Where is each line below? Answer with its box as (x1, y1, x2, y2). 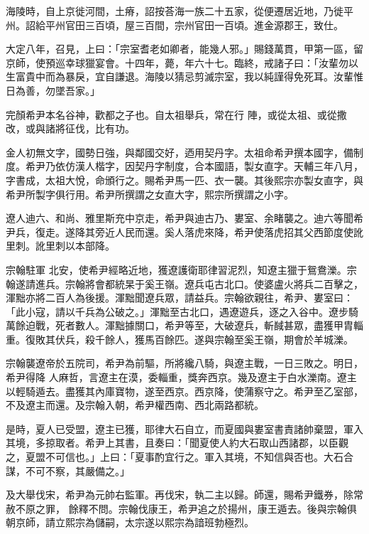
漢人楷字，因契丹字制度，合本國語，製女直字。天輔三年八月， (75, 159, 363, 173)
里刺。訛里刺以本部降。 (6, 238, 115, 253)
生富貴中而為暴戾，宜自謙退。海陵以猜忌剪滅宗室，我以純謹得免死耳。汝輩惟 (6, 69, 363, 84)
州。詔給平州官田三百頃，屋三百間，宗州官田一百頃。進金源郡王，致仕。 (6, 17, 343, 32)
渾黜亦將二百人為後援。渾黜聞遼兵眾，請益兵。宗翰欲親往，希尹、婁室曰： (6, 290, 353, 305)
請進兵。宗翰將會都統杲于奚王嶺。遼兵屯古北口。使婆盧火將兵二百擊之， (25, 276, 363, 291)
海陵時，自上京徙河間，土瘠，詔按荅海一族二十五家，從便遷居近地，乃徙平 (6, 4, 353, 18)
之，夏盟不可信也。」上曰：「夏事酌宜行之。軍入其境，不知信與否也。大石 (6, 449, 343, 464)
